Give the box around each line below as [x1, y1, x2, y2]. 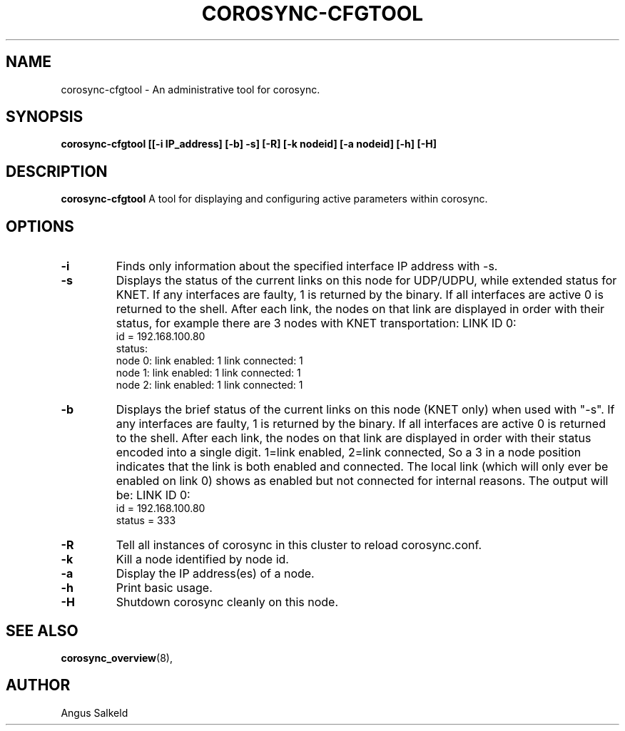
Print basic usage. [116, 581, 213, 595]
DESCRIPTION [6, 162, 108, 180]
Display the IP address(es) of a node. [116, 566, 315, 581]
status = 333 [116, 514, 176, 527]
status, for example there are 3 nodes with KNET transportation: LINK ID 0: [116, 316, 517, 331]
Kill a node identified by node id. [116, 552, 289, 567]
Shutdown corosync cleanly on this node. [116, 595, 339, 610]
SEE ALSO [6, 621, 78, 640]
